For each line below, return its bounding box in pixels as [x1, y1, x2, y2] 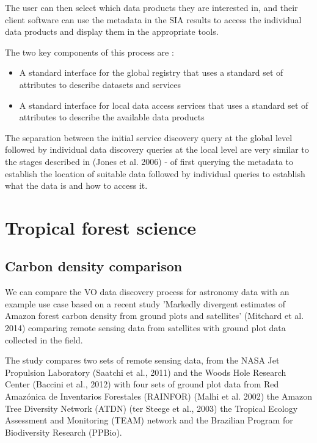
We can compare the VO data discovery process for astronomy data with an [5, 285, 290, 298]
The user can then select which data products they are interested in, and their [5, 1, 298, 13]
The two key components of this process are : [5, 45, 174, 58]
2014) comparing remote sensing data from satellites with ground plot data [5, 321, 286, 334]
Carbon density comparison [5, 257, 183, 276]
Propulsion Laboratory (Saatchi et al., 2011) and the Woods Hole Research [5, 365, 286, 378]
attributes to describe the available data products [19, 111, 205, 123]
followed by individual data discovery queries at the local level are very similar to [5, 143, 309, 156]
